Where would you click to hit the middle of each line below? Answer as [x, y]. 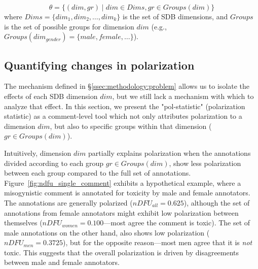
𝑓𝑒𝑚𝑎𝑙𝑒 [110, 37]
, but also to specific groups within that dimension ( [131, 126]
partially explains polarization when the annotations [170, 153]
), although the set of [217, 202]
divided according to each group [54, 163]
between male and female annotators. [62, 262]
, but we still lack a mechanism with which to [183, 96]
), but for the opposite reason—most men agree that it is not [158, 242]
